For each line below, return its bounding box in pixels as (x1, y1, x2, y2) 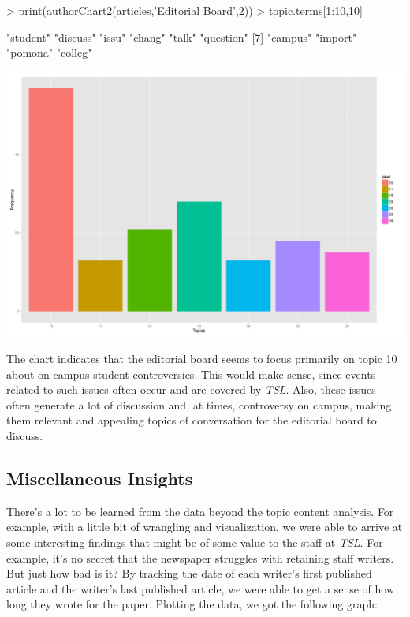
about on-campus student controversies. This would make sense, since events (6, 365, 376, 382)
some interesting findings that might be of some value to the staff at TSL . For (6, 534, 383, 550)
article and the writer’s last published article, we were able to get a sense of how (6, 580, 395, 596)
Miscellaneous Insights (6, 466, 193, 490)
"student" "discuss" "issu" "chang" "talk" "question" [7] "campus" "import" (6, 28, 357, 45)
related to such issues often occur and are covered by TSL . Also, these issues (6, 381, 376, 398)
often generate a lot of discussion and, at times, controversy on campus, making (6, 396, 392, 413)
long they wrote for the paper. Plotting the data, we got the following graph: (6, 596, 378, 612)
